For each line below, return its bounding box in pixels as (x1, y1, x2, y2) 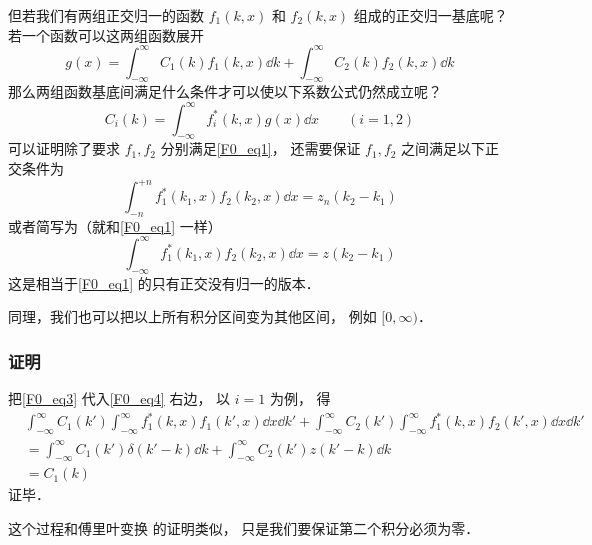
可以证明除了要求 (8, 138, 120, 159)
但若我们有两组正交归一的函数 (8, 5, 204, 25)
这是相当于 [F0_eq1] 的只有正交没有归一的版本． (8, 272, 320, 293)
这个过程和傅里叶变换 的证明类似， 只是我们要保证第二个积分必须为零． (8, 518, 480, 539)
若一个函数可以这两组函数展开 (8, 24, 204, 45)
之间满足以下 (401, 138, 486, 159)
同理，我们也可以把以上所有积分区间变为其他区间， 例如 (8, 306, 377, 327)
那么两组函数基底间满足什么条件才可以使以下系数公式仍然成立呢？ (8, 81, 442, 102)
